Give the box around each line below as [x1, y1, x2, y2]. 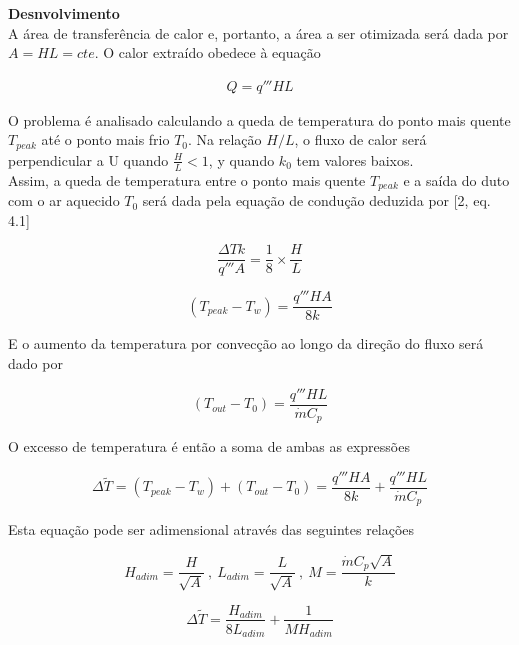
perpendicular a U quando [8, 149, 169, 170]
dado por [8, 353, 63, 374]
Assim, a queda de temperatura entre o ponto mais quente [8, 169, 366, 190]
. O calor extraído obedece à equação [94, 42, 321, 63]
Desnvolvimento [8, 3, 120, 23]
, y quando [208, 149, 275, 170]
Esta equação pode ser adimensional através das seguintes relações [8, 519, 415, 540]
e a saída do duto [403, 169, 510, 190]
